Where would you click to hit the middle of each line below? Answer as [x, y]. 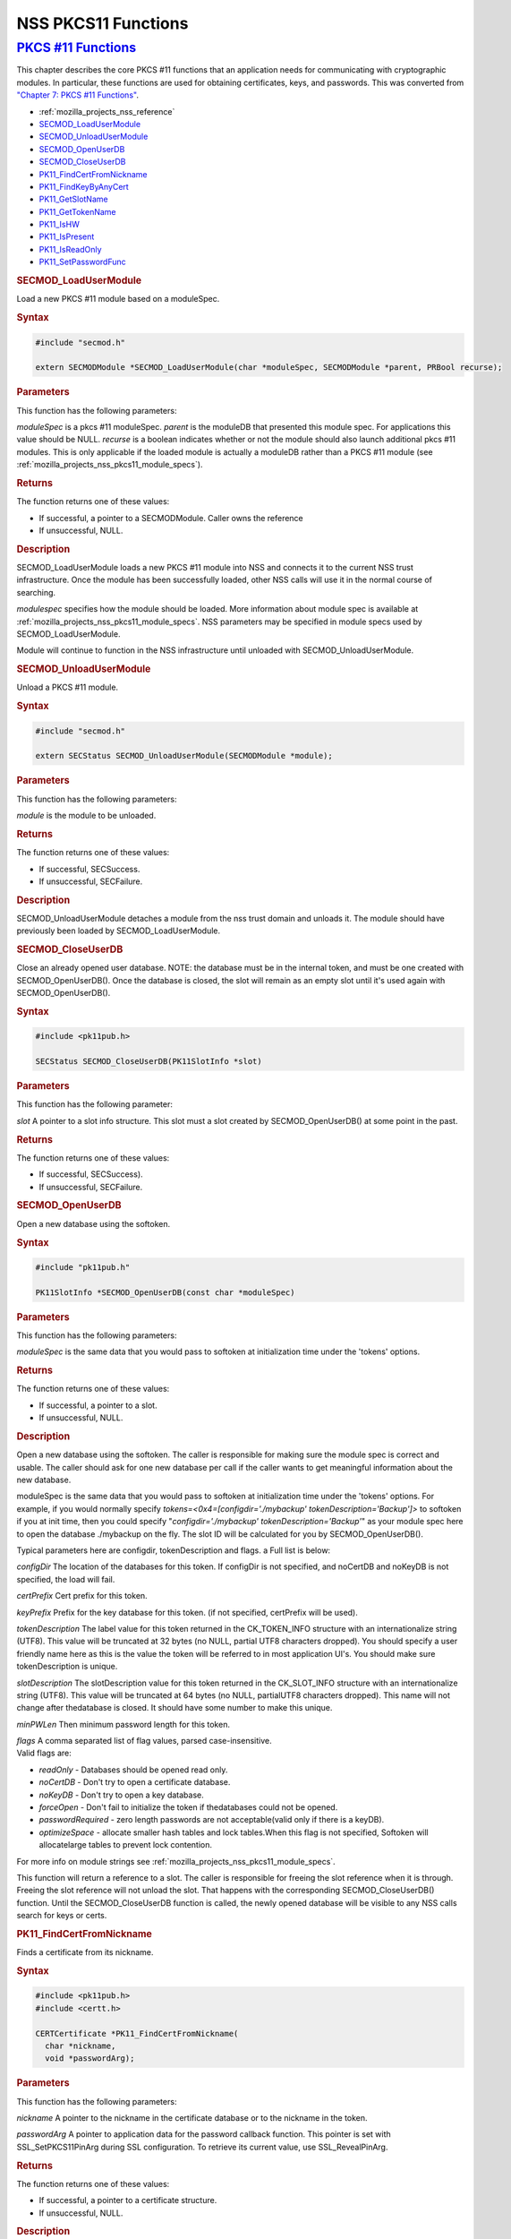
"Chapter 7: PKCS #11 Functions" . [77, 95]
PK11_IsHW [59, 225]
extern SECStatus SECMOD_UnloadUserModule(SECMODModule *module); [184, 756]
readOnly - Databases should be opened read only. [133, 1770]
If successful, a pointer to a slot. [98, 1405]
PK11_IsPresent [67, 236]
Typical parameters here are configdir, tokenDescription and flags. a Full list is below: [174, 1550]
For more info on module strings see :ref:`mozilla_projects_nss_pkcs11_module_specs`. [176, 1861]
